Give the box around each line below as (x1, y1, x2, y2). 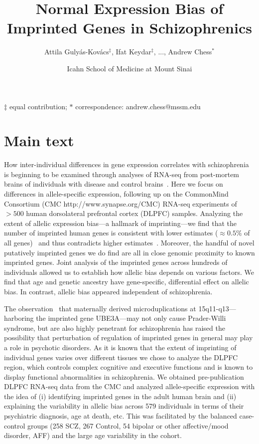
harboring (4, 313, 34, 323)
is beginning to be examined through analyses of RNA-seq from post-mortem (4, 169, 240, 179)
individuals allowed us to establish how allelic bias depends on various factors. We (4, 266, 254, 277)
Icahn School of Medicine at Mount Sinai (67, 63, 192, 73)
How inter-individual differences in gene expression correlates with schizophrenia (4, 159, 249, 170)
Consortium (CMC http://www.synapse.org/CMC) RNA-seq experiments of (4, 198, 237, 209)
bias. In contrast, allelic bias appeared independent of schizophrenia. (4, 286, 213, 296)
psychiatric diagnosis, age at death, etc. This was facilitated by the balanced (4, 411, 237, 421)
